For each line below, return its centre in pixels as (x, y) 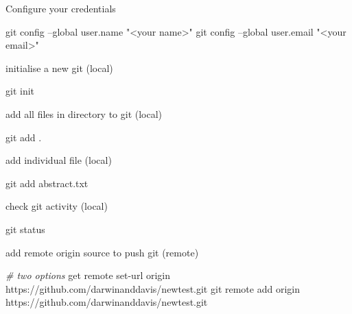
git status (25, 229)
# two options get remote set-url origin (88, 275)
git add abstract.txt (47, 183)
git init (20, 91)
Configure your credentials (61, 8)
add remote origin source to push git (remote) (102, 252)
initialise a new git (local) (59, 68)
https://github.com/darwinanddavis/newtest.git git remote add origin (153, 288)
